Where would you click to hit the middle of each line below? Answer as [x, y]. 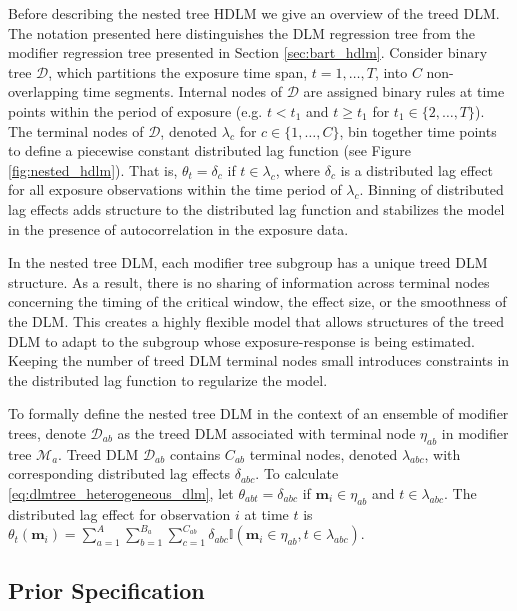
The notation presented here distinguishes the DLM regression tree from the [241, 32]
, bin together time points [418, 130]
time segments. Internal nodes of [183, 91]
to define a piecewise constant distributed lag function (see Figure [210, 150]
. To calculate [297, 473]
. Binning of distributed [431, 189]
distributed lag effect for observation [119, 513]
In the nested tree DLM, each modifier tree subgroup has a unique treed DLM [248, 262]
